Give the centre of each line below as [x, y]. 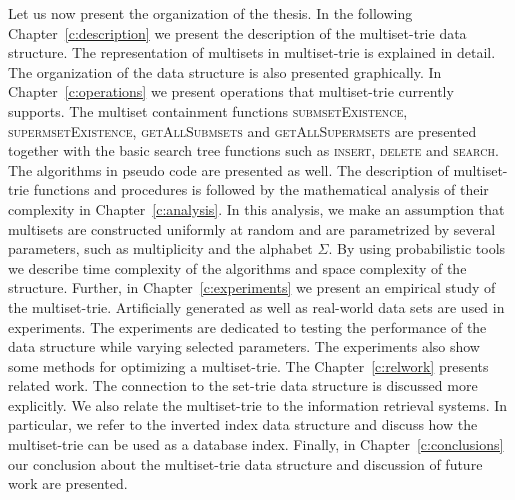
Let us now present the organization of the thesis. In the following [210, 13]
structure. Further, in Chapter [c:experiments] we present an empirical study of [252, 287]
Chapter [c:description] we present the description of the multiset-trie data [237, 32]
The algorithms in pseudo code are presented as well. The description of [228, 169]
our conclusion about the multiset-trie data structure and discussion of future [245, 463]
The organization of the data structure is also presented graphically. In [225, 71]
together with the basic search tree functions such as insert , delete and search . [253, 150]
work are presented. [68, 483]
